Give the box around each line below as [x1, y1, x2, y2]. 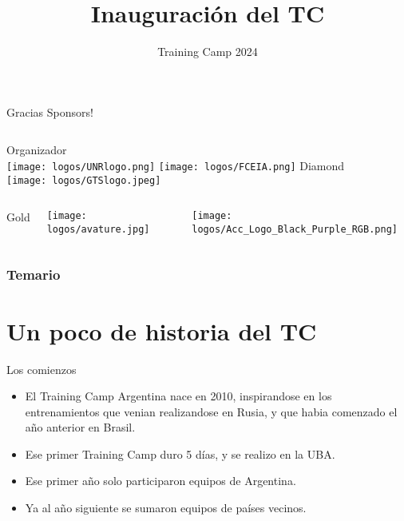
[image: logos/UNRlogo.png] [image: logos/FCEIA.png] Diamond [6, 157, 345, 173]
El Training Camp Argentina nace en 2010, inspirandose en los [25, 388, 332, 404]
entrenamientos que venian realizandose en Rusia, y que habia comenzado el [25, 403, 398, 420]
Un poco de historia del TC [6, 314, 317, 347]
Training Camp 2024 [157, 43, 258, 60]
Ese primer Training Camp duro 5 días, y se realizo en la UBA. [25, 445, 335, 462]
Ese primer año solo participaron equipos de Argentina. [25, 472, 296, 489]
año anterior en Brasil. [25, 419, 136, 435]
